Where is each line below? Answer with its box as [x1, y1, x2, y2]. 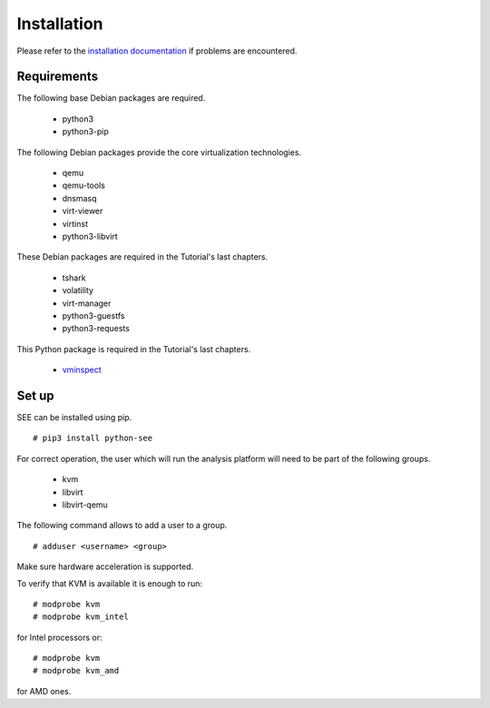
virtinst [62, 218, 88, 229]
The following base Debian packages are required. [16, 93, 206, 103]
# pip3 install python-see [33, 433, 153, 444]
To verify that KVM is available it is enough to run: [16, 577, 203, 589]
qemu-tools [62, 180, 106, 191]
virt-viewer [62, 205, 103, 217]
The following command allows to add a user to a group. [16, 520, 228, 531]
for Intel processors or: [16, 632, 103, 643]
